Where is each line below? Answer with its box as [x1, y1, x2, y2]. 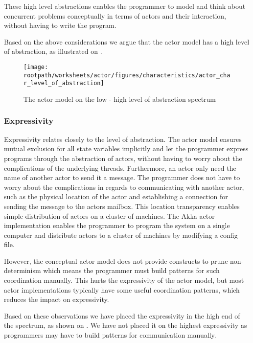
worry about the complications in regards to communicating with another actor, [4, 182, 244, 192]
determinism [4, 265, 41, 275]
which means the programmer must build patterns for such [43, 265, 220, 275]
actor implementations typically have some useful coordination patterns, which [4, 284, 240, 295]
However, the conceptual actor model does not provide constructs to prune [4, 255, 228, 266]
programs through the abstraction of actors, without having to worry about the [4, 153, 242, 163]
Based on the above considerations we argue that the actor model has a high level [4, 36, 250, 46]
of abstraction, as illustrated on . [4, 46, 102, 56]
